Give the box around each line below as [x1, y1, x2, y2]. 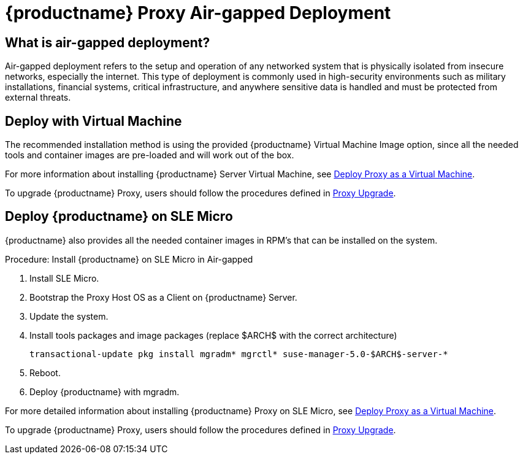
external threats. [5, 92, 71, 103]
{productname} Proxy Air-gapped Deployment [5, 2, 391, 23]
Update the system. [29, 310, 109, 322]
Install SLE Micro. [29, 272, 99, 283]
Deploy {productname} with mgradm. [29, 386, 180, 397]
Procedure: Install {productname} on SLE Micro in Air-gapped [5, 253, 253, 264]
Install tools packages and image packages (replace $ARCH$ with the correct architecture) [29, 330, 397, 341]
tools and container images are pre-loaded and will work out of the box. [5, 150, 294, 161]
